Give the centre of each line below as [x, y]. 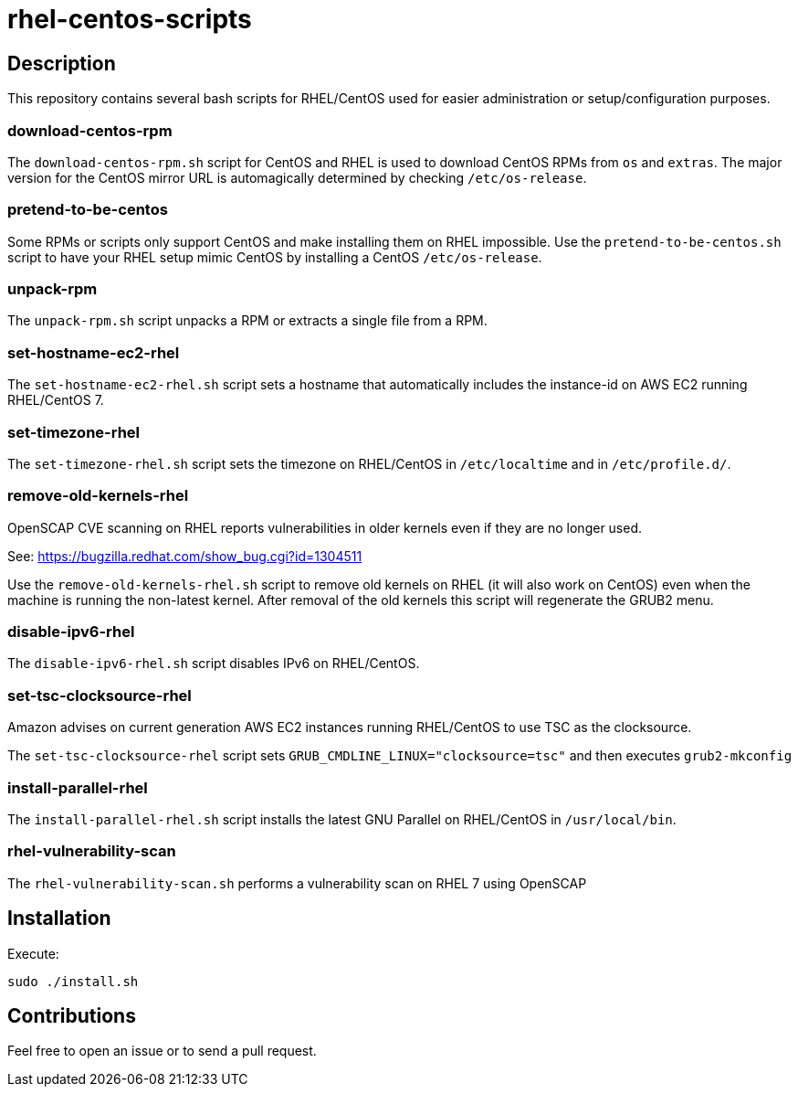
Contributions [72, 1015]
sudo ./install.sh [73, 981]
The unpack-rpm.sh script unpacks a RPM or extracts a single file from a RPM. [247, 321]
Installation [59, 919]
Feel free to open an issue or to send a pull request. [162, 1051]
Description [62, 63]
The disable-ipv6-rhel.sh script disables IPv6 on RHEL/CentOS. [214, 664]
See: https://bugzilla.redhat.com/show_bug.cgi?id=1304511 [185, 556]
